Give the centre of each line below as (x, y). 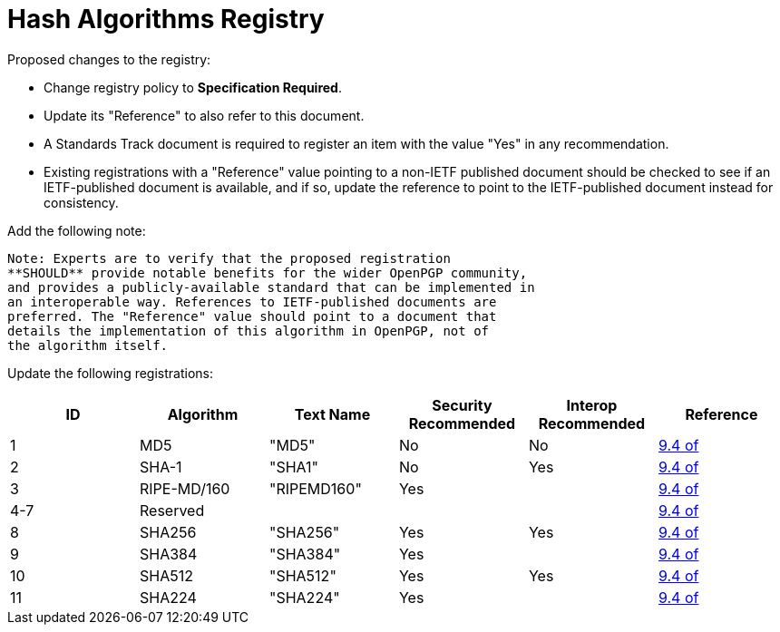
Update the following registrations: (110, 373)
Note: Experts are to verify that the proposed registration (229, 258)
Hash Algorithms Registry (166, 19)
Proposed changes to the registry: (109, 59)
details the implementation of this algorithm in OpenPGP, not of (249, 331)
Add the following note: (77, 230)
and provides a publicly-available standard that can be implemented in (271, 287)
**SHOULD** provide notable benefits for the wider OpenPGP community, (268, 272)
